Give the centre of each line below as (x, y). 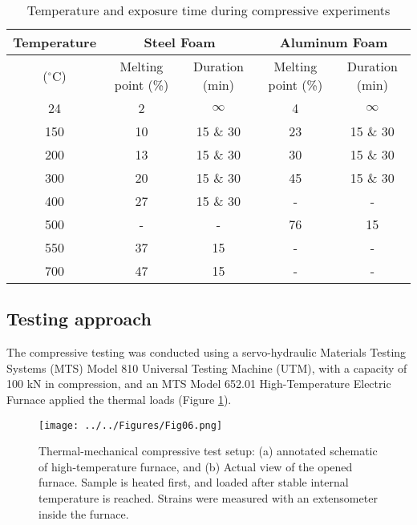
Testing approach (79, 319)
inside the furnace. (84, 513)
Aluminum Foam (334, 42)
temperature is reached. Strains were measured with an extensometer (208, 498)
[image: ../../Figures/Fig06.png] (131, 425)
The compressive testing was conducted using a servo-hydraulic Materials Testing (206, 352)
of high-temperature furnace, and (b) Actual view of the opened (196, 466)
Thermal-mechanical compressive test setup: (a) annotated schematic (208, 451)
